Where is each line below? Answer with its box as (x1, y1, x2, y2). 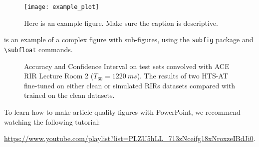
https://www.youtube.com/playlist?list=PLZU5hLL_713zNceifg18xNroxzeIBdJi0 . (4, 133, 256, 144)
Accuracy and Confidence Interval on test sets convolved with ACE (24, 61, 230, 71)
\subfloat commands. (4, 44, 73, 54)
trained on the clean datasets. (24, 90, 115, 100)
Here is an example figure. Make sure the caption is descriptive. (24, 17, 218, 28)
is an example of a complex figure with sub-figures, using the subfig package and (4, 34, 254, 45)
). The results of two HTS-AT (137, 71, 228, 81)
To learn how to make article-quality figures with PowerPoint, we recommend (4, 106, 241, 117)
